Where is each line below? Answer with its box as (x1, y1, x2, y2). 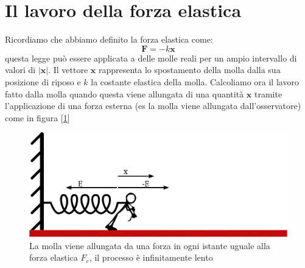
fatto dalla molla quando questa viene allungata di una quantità (5, 87, 244, 100)
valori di (5, 63, 36, 76)
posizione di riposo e (5, 75, 81, 88)
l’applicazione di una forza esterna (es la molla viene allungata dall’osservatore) (5, 99, 301, 112)
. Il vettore (48, 63, 88, 76)
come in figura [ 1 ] (5, 111, 70, 124)
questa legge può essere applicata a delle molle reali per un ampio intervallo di (5, 51, 297, 64)
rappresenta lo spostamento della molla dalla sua (98, 63, 281, 76)
